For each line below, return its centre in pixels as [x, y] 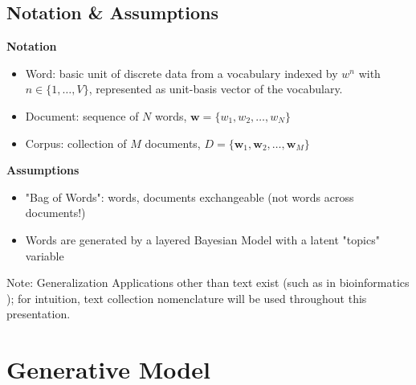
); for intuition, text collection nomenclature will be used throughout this [187, 298]
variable [45, 255]
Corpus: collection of [76, 143]
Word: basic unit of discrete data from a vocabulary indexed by [181, 73]
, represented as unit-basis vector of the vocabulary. [216, 89]
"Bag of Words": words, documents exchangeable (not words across [190, 197]
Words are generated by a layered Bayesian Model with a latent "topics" [202, 239]
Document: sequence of [82, 115]
